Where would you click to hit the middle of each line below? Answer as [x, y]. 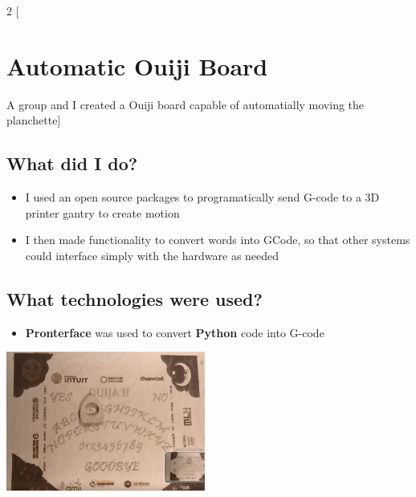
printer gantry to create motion [102, 212]
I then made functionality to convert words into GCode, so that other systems [218, 240]
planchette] [34, 120]
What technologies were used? [135, 298]
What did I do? [72, 163]
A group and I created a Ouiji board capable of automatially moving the [186, 104]
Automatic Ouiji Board [137, 65]
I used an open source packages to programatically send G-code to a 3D [202, 197]
